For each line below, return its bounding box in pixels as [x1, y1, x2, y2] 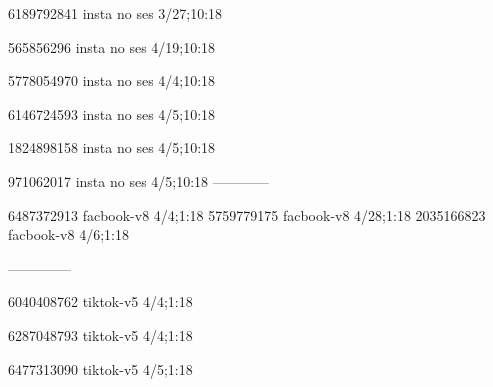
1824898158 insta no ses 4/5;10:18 [8, 137, 216, 158]
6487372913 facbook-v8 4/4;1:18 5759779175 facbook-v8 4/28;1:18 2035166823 [8, 204, 486, 225]
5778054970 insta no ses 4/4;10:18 [8, 70, 216, 91]
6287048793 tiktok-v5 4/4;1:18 [8, 324, 193, 345]
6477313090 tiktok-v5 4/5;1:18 [8, 358, 193, 379]
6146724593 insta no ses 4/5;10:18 [8, 103, 216, 124]
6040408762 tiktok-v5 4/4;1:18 [8, 291, 193, 312]
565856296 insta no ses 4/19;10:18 [8, 36, 216, 57]
